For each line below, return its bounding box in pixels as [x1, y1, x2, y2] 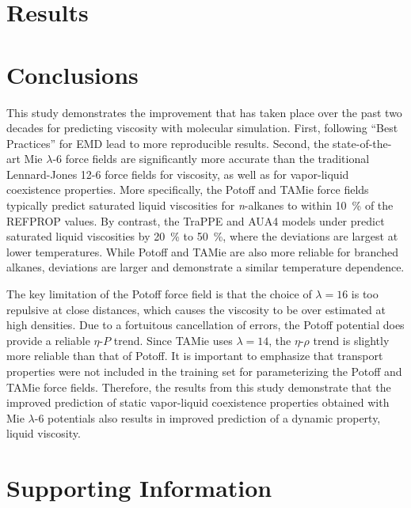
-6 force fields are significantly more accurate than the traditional [52, 150, 370, 167]
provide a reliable [6, 332, 90, 348]
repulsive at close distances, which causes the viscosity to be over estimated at [6, 301, 386, 317]
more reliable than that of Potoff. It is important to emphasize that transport [6, 347, 383, 364]
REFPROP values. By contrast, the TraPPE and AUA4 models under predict [6, 212, 385, 229]
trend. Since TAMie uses [113, 332, 233, 348]
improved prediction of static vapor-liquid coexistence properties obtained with [6, 394, 390, 411]
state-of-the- [333, 135, 392, 151]
